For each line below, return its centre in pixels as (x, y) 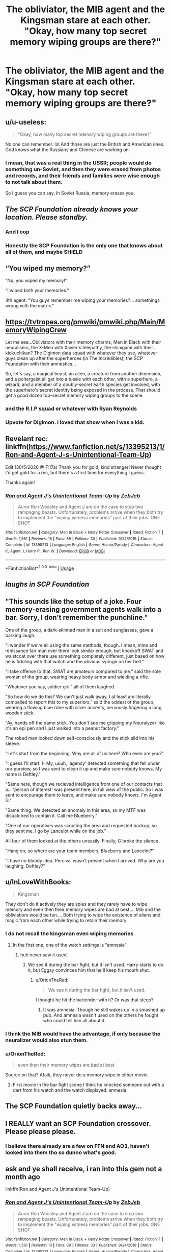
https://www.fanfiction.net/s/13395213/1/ (97, 447)
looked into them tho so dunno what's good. (61, 1152)
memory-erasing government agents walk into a (83, 609)
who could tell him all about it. (74, 1020)
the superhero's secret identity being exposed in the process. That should (83, 390)
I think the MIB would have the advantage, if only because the (83, 1033)
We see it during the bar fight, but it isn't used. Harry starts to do (96, 965)
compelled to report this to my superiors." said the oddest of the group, (80, 702)
